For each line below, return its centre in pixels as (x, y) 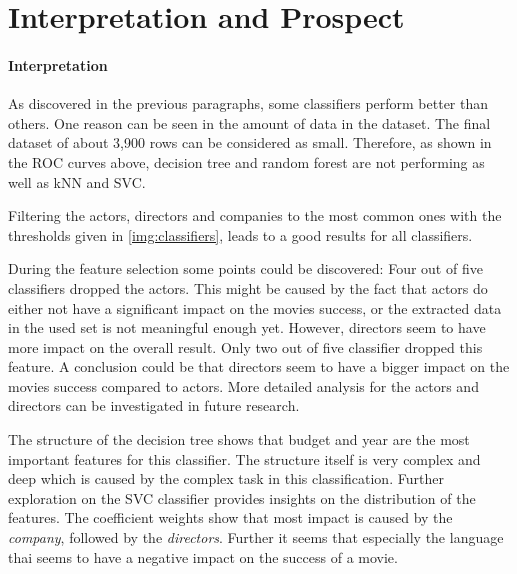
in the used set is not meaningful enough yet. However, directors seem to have (247, 327)
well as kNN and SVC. (77, 181)
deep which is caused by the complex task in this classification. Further (226, 478)
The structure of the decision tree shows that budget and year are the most (239, 439)
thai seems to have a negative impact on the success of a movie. (203, 556)
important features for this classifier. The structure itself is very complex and (244, 458)
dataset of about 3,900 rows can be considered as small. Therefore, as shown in (250, 142)
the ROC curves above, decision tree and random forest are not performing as (246, 161)
